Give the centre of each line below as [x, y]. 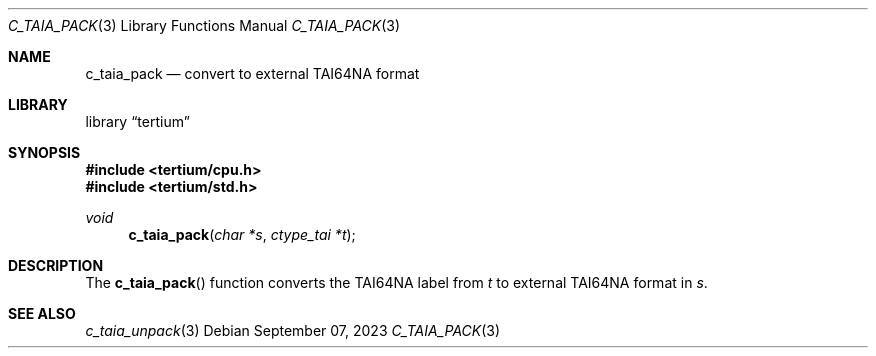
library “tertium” [137, 121]
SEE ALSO [42, 313]
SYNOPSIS [44, 152]
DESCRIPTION [56, 265]
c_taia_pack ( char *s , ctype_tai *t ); [242, 234]
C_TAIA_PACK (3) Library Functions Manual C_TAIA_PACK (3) [204, 25]
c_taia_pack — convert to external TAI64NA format [252, 73]
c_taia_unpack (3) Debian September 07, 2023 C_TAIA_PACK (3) [293, 330]
